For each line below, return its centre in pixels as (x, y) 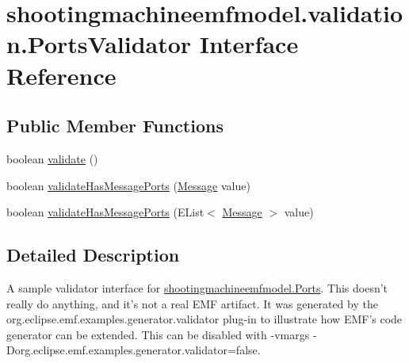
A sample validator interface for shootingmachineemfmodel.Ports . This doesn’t (197, 287)
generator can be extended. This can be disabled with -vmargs (158, 334)
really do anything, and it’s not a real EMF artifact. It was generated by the (192, 303)
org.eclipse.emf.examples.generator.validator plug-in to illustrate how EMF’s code (204, 319)
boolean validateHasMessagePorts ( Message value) (128, 185)
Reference (61, 75)
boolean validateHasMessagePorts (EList (105, 212)
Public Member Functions (115, 126)
